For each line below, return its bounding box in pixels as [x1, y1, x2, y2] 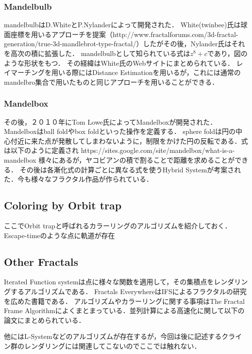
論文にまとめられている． [4, 315, 85, 325]
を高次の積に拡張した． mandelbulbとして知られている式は [4, 48, 190, 58]
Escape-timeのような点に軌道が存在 [4, 230, 115, 240]
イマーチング [4, 67, 45, 77]
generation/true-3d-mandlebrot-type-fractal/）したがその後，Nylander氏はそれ [4, 38, 245, 49]
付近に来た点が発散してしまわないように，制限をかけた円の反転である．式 [10, 135, 248, 146]
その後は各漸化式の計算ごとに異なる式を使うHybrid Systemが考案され [19, 164, 241, 174]
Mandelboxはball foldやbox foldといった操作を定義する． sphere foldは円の [4, 126, 235, 136]
